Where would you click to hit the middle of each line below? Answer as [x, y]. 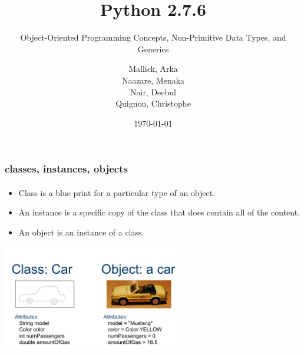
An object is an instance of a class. [81, 232]
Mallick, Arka [153, 69]
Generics [153, 49]
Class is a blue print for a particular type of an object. [117, 192]
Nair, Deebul [153, 92]
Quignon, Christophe [153, 103]
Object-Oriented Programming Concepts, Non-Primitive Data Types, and [153, 37]
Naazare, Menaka [153, 80]
